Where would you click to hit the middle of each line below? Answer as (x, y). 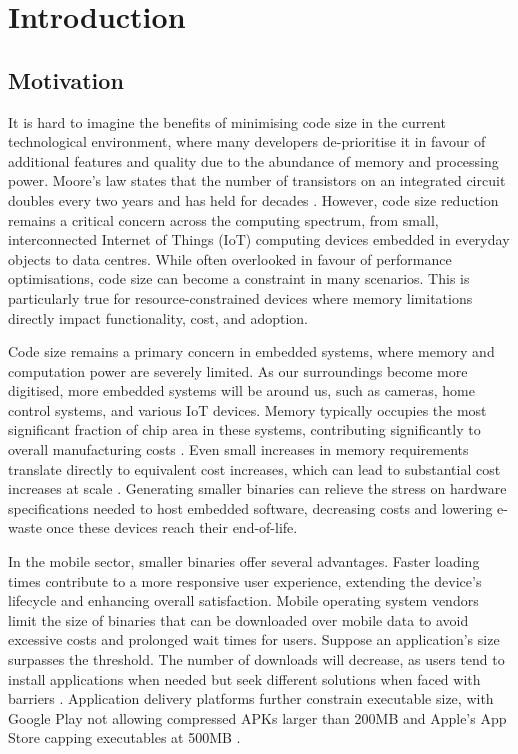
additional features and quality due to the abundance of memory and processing (253, 160)
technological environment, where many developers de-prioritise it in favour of (247, 141)
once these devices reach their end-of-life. (172, 527)
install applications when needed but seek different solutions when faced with (244, 678)
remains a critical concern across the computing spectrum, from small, (223, 219)
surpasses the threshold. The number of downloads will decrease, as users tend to (256, 659)
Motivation (66, 79)
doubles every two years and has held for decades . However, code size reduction (253, 199)
